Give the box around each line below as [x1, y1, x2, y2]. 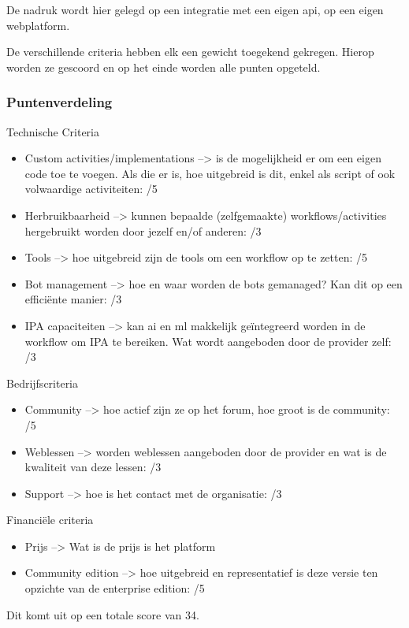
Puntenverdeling [6, 92, 113, 112]
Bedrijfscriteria [6, 374, 79, 391]
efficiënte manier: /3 [24, 291, 122, 307]
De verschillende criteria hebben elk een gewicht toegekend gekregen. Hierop [6, 43, 374, 60]
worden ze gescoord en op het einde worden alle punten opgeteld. [6, 58, 321, 75]
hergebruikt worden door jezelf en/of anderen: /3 [24, 222, 262, 239]
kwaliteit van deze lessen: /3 [24, 459, 162, 475]
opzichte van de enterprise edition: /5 [24, 580, 205, 596]
